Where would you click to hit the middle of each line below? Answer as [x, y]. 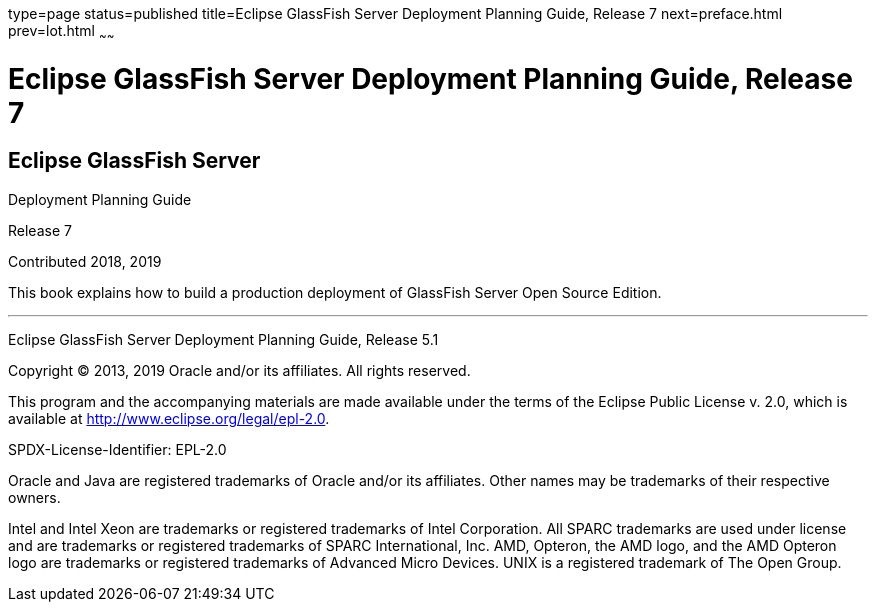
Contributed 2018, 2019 [85, 261]
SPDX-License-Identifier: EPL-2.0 [117, 449]
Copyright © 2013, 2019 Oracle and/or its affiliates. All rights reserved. [239, 370]
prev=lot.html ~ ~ [61, 32]
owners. [34, 497]
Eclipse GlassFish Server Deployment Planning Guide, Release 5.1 [223, 339]
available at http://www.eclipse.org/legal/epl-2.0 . [169, 418]
